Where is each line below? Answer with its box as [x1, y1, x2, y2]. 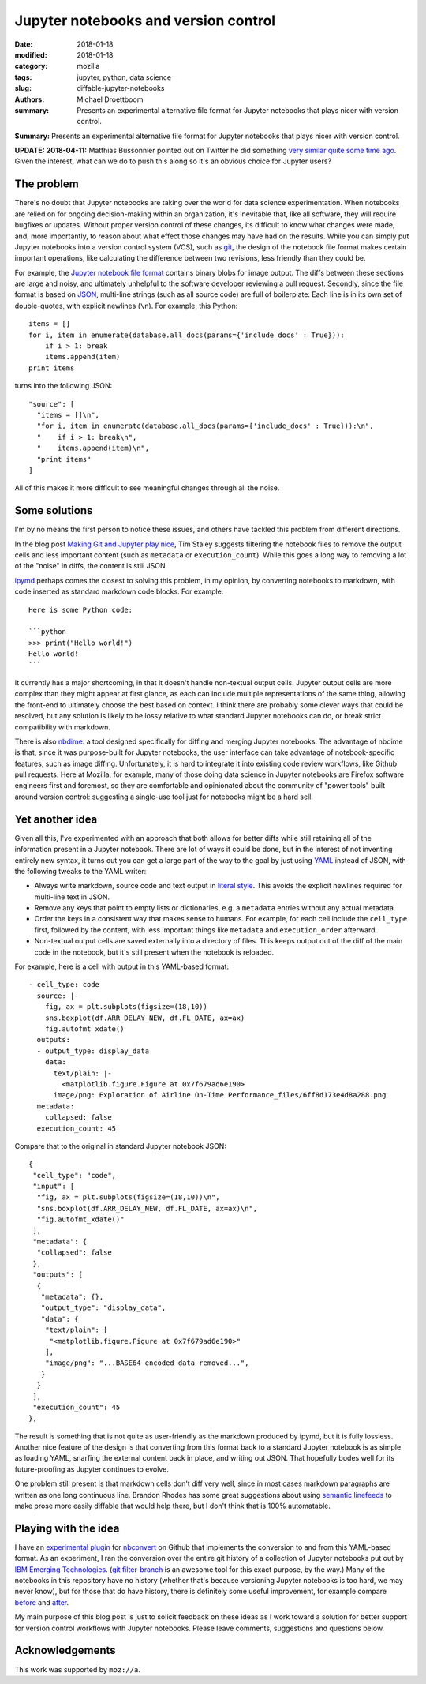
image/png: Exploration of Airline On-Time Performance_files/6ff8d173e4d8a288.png [53, 1090, 387, 1100]
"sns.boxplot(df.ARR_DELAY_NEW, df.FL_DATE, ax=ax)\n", [36, 1204, 258, 1213]
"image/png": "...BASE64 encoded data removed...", [44, 1359, 249, 1367]
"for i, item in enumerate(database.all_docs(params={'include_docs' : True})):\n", [36, 422, 374, 430]
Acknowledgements [14, 1644, 116, 1657]
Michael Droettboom [77, 95, 144, 104]
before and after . [14, 1597, 69, 1607]
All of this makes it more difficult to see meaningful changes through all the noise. [14, 483, 280, 493]
